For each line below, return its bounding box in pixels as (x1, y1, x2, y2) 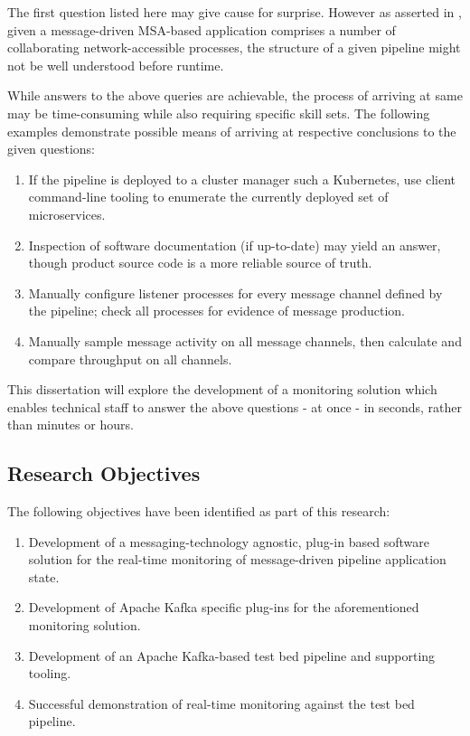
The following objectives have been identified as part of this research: (7, 502, 390, 521)
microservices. (28, 204, 106, 223)
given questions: (7, 139, 95, 158)
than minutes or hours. (7, 415, 134, 434)
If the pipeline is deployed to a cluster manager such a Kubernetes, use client (28, 169, 456, 188)
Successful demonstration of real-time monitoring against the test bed (28, 694, 415, 712)
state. (28, 567, 60, 586)
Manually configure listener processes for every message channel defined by (28, 283, 443, 302)
